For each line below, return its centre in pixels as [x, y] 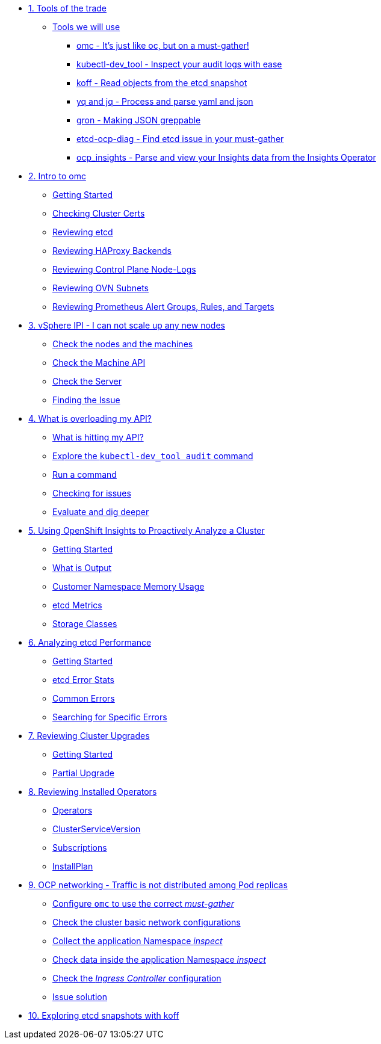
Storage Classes [85, 624]
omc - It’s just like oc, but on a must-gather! [163, 45]
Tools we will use [86, 27]
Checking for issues [92, 493]
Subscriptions [80, 848]
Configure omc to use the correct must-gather [143, 903]
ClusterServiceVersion [97, 829]
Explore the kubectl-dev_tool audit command [153, 456]
